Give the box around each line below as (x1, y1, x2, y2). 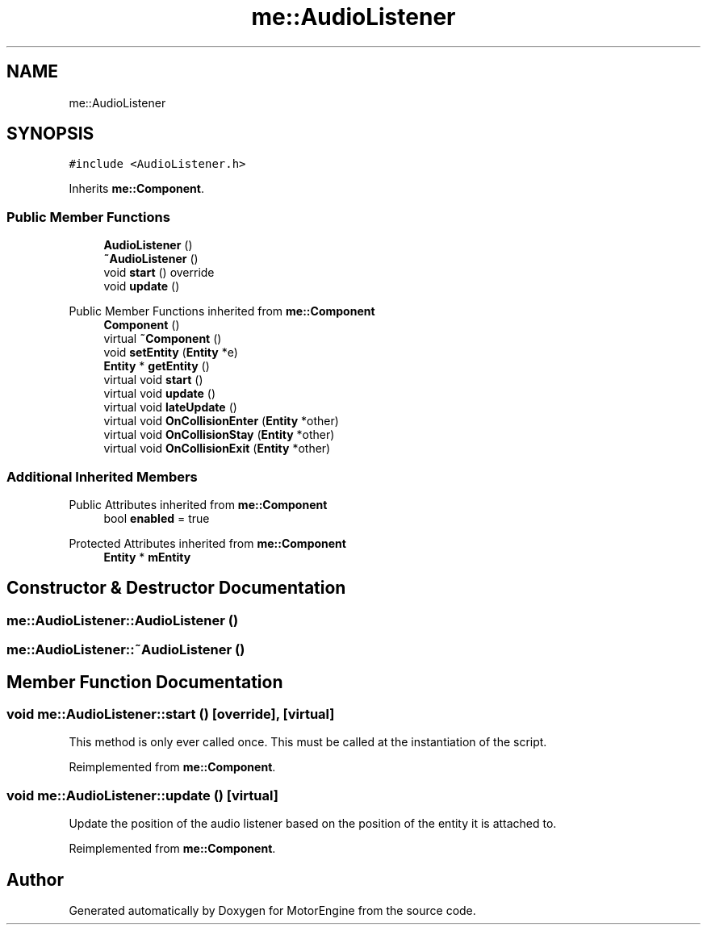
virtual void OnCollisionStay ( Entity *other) (103, 428, 335, 442)
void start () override (103, 265, 215, 280)
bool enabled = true (103, 511, 210, 525)
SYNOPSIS (6, 123, 94, 144)
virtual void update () (103, 386, 216, 401)
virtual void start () (103, 373, 203, 387)
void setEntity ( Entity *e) (103, 345, 238, 360)
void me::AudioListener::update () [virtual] (6, 787, 278, 804)
